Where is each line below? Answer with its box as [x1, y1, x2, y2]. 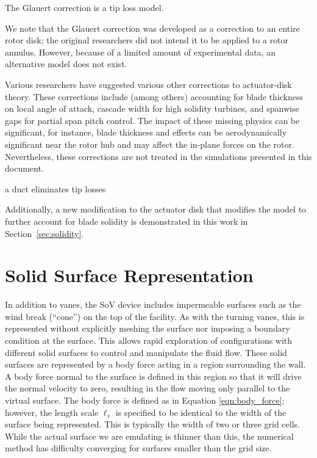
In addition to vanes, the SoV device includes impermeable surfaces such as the [5, 298, 301, 311]
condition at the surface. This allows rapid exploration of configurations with [5, 334, 293, 346]
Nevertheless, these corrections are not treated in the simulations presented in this [5, 150, 312, 162]
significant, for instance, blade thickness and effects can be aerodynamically [5, 126, 287, 139]
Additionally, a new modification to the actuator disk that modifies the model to [5, 203, 307, 216]
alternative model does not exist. [5, 57, 127, 70]
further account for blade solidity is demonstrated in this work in [5, 214, 248, 227]
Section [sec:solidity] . [5, 227, 84, 239]
